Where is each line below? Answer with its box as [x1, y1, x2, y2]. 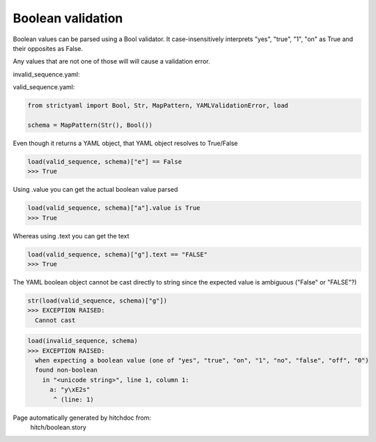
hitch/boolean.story [30, 423, 87, 432]
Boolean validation [13, 10, 123, 26]
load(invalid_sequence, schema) [27, 337, 139, 345]
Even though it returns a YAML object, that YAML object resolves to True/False [13, 139, 238, 147]
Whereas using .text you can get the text [13, 231, 130, 240]
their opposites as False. [13, 44, 84, 52]
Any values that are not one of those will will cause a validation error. [13, 57, 210, 66]
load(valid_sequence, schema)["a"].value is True [27, 204, 201, 212]
